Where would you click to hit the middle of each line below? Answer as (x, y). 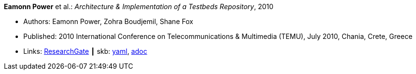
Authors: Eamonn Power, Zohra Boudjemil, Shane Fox (108, 21)
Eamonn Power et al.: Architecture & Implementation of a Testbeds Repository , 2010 (139, 6)
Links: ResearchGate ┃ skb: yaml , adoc (85, 51)
